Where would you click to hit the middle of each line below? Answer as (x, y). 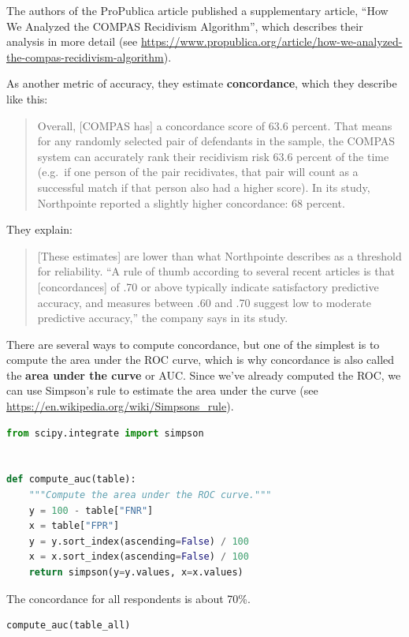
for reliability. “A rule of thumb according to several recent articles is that (216, 271)
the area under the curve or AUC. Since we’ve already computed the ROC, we (204, 375)
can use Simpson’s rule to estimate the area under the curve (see (162, 390)
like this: (27, 98)
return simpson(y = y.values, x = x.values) (136, 572)
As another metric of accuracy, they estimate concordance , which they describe (202, 83)
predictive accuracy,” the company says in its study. (163, 318)
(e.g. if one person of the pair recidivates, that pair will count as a (198, 172)
